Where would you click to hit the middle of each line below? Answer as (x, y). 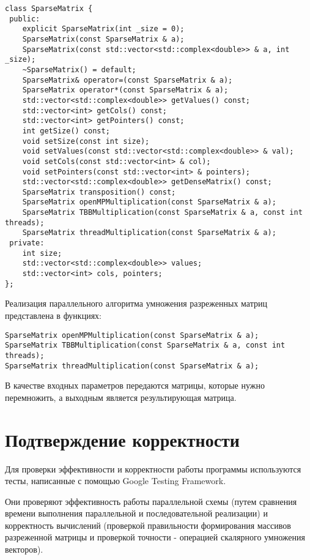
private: (27, 243)
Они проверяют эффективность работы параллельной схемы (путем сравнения (151, 501)
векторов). (24, 549)
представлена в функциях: (53, 315)
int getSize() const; (66, 131)
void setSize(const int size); (86, 141)
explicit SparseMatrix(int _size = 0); (103, 29)
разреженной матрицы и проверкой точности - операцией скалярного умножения (155, 537)
